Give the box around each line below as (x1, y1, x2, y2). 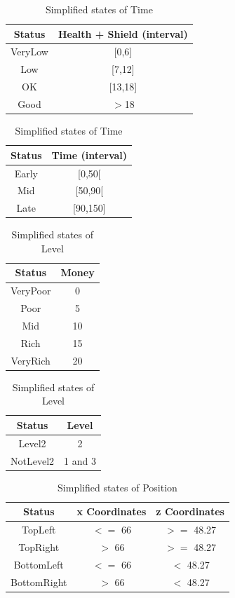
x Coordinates (76, 504, 147, 519)
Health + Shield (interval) (58, 26, 188, 41)
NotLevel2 (11, 453, 55, 468)
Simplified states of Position (58, 480, 177, 494)
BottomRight (11, 574, 67, 589)
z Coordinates (156, 504, 224, 519)
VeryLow (11, 44, 48, 59)
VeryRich (11, 353, 51, 367)
